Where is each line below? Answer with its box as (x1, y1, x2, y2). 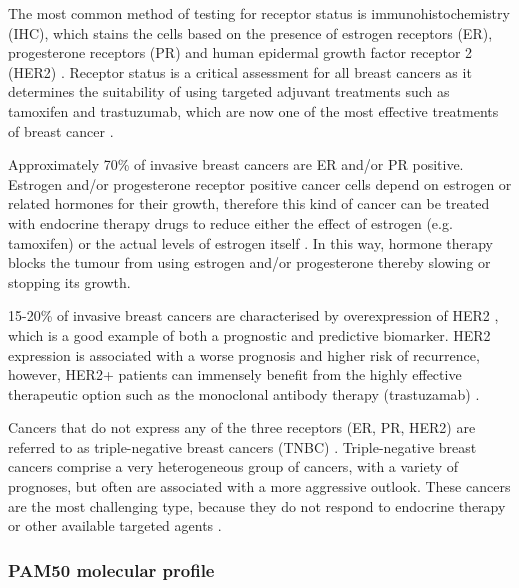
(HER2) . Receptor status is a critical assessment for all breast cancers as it (8, 61, 472, 82)
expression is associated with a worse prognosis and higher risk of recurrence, (8, 344, 480, 365)
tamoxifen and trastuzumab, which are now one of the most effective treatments (8, 100, 499, 121)
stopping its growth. (8, 271, 131, 292)
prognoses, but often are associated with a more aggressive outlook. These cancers (8, 476, 511, 497)
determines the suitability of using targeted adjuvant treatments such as (8, 81, 450, 102)
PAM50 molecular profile (8, 557, 215, 582)
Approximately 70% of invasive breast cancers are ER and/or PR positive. (8, 154, 464, 175)
